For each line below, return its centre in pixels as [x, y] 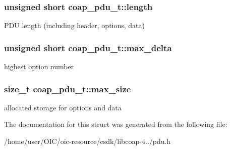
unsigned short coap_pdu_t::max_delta [88, 47]
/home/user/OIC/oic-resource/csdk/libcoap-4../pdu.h [88, 141]
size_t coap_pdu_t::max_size [68, 89]
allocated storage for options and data [63, 107]
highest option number [39, 66]
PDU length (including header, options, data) [75, 25]
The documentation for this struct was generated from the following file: [116, 124]
